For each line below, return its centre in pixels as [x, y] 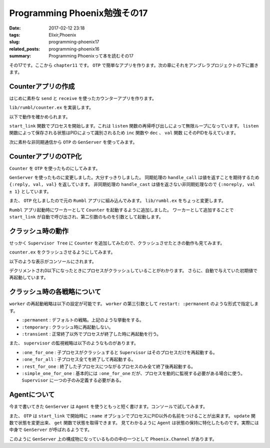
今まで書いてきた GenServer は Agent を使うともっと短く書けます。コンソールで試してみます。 [108, 406]
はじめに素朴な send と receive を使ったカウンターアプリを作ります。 [83, 98]
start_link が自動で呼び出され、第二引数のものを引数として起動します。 [86, 217]
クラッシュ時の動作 [39, 231]
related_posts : [24, 49]
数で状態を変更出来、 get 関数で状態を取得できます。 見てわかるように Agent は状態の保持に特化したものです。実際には [134, 422]
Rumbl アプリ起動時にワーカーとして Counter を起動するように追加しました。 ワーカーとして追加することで [121, 209]
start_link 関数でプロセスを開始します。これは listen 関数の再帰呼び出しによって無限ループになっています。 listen [134, 125]
